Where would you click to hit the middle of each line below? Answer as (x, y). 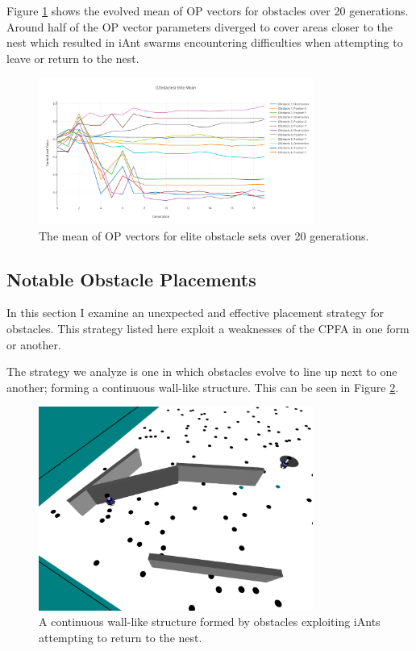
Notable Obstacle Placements (131, 279)
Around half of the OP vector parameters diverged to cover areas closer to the (200, 26)
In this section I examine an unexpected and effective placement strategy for (196, 313)
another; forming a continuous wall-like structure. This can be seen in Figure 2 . (203, 387)
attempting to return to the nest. (121, 637)
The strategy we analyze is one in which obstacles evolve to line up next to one (202, 371)
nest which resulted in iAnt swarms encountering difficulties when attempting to (205, 42)
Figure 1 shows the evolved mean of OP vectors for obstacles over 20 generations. (208, 10)
